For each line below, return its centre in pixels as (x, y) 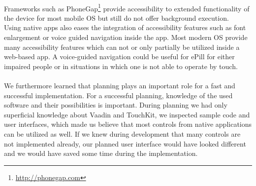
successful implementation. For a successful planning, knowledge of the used (118, 95)
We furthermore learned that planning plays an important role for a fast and (120, 85)
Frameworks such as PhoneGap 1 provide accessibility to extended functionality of (127, 7)
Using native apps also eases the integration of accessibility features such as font (125, 27)
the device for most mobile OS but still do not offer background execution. (116, 18)
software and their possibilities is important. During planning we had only (116, 105)
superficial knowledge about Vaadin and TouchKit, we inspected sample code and (127, 114)
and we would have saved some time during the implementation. (101, 153)
